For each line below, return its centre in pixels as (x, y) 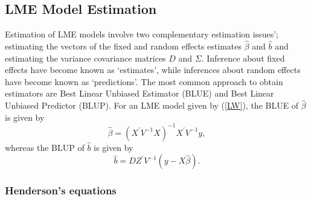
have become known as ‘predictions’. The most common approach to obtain (144, 81)
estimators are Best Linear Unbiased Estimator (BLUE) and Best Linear (139, 93)
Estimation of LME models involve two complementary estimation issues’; (142, 34)
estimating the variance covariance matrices (85, 58)
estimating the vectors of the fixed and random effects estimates (123, 46)
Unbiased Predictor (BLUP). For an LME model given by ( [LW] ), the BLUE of (152, 105)
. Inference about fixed (243, 58)
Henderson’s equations (61, 190)
